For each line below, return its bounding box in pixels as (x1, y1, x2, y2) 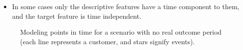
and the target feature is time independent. (12, 11, 142, 21)
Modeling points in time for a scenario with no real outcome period (20, 27, 222, 37)
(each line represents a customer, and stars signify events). (20, 36, 195, 46)
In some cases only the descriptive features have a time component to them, (12, 1, 240, 11)
